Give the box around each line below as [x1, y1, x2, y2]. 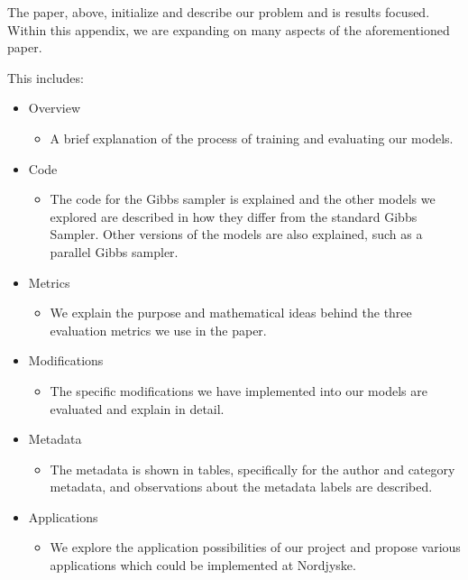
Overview [28, 98, 81, 117]
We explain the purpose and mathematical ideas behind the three [50, 303, 412, 322]
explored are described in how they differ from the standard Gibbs [50, 207, 418, 226]
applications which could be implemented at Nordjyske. [50, 556, 356, 575]
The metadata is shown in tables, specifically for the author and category [50, 459, 455, 478]
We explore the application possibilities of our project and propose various [50, 538, 461, 557]
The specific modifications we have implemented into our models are [50, 381, 427, 400]
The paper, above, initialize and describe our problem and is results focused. [7, 3, 430, 21]
